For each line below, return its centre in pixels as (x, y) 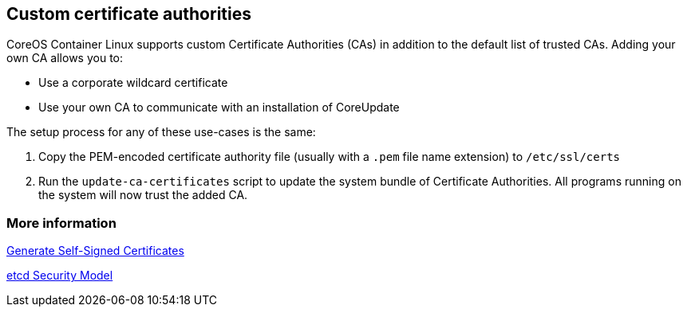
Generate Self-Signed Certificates (95, 251)
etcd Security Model (60, 276)
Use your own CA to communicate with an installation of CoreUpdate (219, 108)
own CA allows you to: (65, 58)
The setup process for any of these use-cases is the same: (161, 132)
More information (61, 223)
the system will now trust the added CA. (143, 195)
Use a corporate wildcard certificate (133, 83)
